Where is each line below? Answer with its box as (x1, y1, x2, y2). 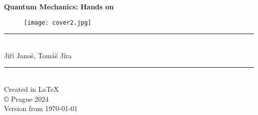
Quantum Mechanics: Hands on (4, 1, 114, 11)
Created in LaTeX (4, 84, 59, 94)
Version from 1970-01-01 (4, 103, 78, 114)
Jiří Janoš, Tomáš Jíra (4, 50, 72, 60)
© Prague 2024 (4, 93, 49, 104)
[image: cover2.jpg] (24, 19, 92, 26)
